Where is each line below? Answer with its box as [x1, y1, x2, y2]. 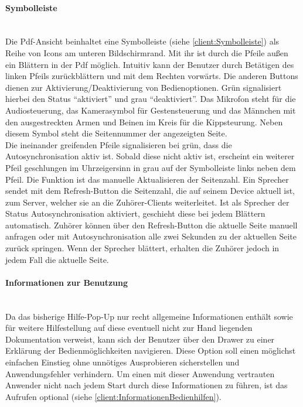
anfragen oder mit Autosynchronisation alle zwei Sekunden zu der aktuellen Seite [5, 230, 297, 242]
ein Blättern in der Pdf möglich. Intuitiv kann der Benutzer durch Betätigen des [5, 58, 294, 70]
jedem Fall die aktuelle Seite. [5, 253, 109, 265]
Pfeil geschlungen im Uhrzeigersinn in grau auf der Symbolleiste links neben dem [5, 161, 296, 173]
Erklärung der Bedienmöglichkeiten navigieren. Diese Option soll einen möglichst [5, 344, 296, 357]
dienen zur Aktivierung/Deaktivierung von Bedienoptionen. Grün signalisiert [5, 81, 282, 93]
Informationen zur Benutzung [5, 276, 128, 288]
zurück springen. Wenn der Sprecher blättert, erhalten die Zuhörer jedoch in [5, 242, 280, 254]
